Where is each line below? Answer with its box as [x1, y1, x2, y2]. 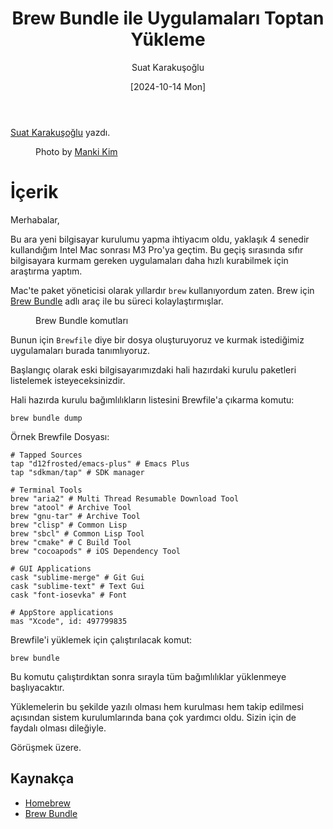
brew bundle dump [10, 413, 83, 423]
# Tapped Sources [10, 450, 83, 460]
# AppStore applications [10, 607, 114, 617]
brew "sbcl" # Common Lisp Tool [10, 528, 145, 539]
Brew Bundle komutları [35, 314, 129, 326]
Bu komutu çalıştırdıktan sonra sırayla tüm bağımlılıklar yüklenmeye [10, 670, 287, 682]
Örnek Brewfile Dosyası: [10, 430, 110, 442]
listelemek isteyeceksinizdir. [10, 374, 126, 386]
